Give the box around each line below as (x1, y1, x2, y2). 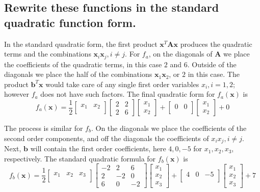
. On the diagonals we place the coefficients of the (91, 123, 247, 133)
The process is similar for (4, 123, 83, 133)
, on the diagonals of (148, 48, 213, 59)
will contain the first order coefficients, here (30, 143, 166, 154)
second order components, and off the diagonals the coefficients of (4, 132, 209, 143)
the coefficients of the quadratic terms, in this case (4, 59, 162, 69)
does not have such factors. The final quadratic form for (40, 89, 215, 99)
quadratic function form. (4, 14, 136, 30)
